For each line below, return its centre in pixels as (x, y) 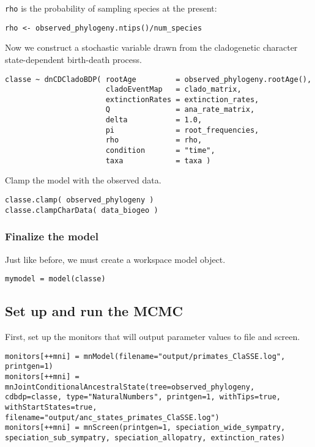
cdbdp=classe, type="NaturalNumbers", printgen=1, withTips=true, (143, 397)
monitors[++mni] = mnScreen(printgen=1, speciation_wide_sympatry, (145, 428)
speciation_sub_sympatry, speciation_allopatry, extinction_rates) (145, 438)
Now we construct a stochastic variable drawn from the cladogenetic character (151, 47)
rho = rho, (154, 140)
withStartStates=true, (51, 407)
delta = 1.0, (154, 120)
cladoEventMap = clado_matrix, (173, 90)
